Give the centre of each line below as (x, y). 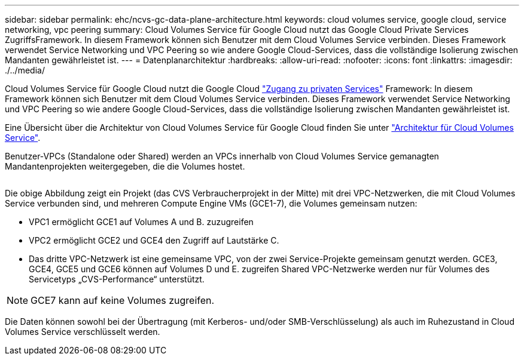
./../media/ (25, 70)
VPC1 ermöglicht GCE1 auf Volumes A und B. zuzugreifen (141, 222)
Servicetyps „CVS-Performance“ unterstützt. (117, 279)
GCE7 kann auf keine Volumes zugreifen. (123, 300)
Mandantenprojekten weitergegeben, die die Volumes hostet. (125, 166)
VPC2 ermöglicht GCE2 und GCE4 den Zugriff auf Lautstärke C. (154, 240)
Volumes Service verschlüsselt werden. (83, 332)
